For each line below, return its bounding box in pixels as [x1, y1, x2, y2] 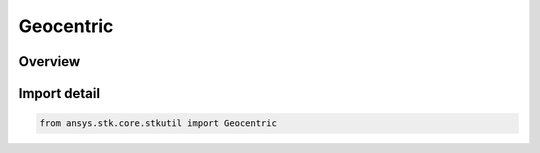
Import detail [18, 85, 100, 102]
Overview [18, 53, 81, 70]
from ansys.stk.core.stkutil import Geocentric [39, 118, 277, 129]
